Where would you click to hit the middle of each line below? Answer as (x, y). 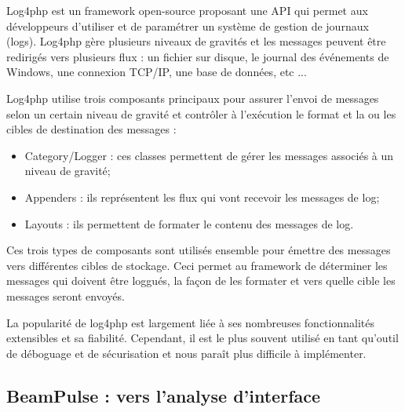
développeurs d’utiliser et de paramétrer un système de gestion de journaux (188, 26)
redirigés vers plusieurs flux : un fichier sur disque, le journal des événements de (198, 56)
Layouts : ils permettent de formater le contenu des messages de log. (189, 223)
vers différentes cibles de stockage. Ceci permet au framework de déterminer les (197, 265)
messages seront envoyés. (66, 295)
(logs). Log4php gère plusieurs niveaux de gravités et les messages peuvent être (196, 41)
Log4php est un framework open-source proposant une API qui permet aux (187, 10)
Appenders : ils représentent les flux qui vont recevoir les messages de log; (202, 197)
